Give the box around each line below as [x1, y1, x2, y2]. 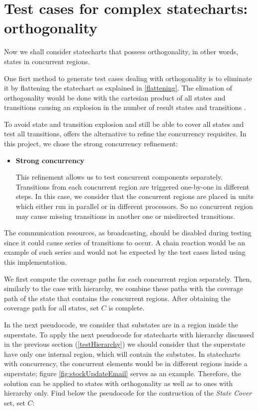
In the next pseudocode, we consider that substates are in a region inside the [4, 319, 238, 329]
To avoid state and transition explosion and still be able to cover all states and [4, 118, 244, 129]
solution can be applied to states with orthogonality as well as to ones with [4, 378, 233, 388]
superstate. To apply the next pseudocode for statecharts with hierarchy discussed [4, 329, 254, 339]
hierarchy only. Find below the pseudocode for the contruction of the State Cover [4, 388, 252, 398]
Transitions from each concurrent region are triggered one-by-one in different [15, 181, 250, 192]
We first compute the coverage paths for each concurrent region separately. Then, [4, 273, 252, 284]
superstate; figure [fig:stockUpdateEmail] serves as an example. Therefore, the [4, 368, 241, 378]
